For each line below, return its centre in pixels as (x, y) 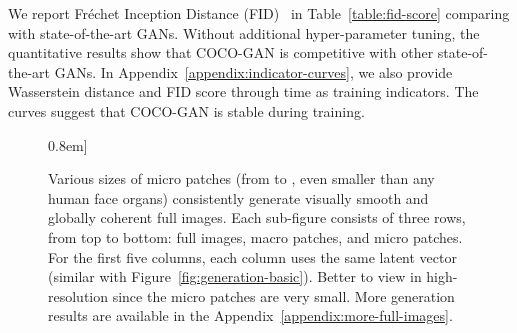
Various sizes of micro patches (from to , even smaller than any (241, 178)
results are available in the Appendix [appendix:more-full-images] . (250, 315)
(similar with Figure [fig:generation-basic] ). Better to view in (235, 276)
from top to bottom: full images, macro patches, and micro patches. (255, 236)
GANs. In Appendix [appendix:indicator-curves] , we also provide (253, 71)
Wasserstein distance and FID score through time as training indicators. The (243, 91)
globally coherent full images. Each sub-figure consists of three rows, (257, 217)
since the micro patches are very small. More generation (283, 295)
